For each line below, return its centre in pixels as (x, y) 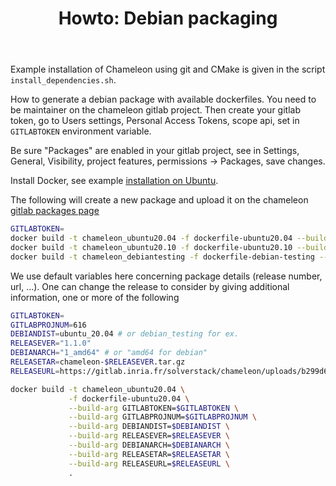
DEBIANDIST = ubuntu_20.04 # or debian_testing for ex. (125, 334)
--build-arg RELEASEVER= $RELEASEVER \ (149, 436)
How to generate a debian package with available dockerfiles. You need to (163, 99)
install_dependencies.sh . (63, 80)
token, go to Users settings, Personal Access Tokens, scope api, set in (155, 121)
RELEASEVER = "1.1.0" (51, 343)
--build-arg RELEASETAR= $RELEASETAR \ (149, 454)
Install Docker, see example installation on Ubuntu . (114, 181)
